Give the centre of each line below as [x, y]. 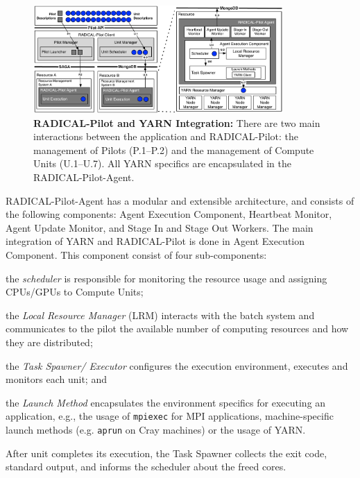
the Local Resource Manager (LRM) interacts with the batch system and [160, 315]
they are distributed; [49, 342]
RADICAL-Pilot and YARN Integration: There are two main [177, 122]
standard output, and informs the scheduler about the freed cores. [146, 467]
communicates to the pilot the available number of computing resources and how [177, 328]
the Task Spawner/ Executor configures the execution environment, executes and [177, 365]
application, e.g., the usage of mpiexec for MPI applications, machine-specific [170, 416]
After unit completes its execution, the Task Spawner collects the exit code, [166, 453]
